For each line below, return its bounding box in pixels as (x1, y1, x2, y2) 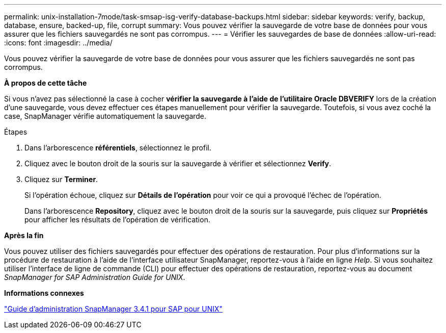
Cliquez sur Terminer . (24, 175, 98, 184)
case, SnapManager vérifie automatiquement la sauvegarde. (4, 112, 207, 120)
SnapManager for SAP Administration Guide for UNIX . (4, 273, 185, 281)
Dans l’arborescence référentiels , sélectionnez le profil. (24, 143, 211, 152)
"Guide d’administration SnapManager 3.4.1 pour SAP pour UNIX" (4, 304, 223, 313)
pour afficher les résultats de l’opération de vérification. (24, 215, 210, 224)
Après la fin (4, 231, 44, 240)
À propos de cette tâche (4, 79, 87, 87)
